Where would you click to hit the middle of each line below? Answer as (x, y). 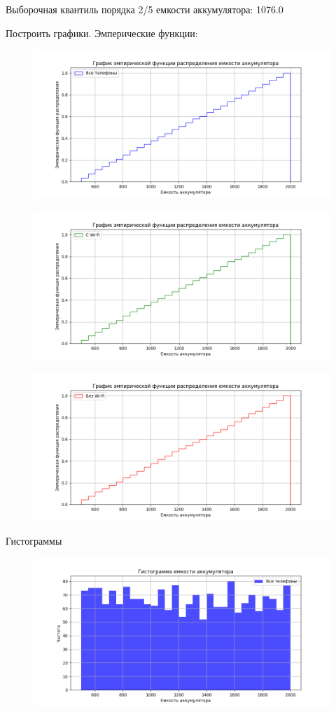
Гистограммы (34, 540)
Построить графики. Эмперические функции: (102, 33)
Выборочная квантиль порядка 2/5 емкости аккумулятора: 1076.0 (145, 9)
